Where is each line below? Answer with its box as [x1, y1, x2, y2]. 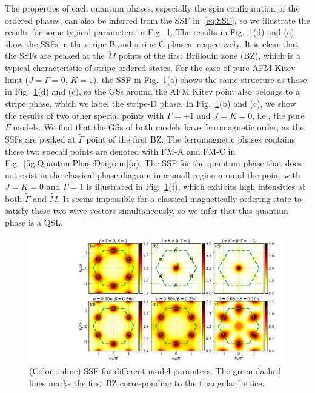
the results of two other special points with [5, 109, 164, 121]
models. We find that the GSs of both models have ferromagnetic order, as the [13, 121, 304, 133]
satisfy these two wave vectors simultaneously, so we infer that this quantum [5, 204, 288, 217]
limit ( [5, 73, 28, 86]
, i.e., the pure [252, 109, 305, 121]
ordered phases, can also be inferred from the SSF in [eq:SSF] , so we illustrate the [5, 13, 310, 26]
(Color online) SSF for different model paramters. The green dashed [29, 364, 281, 377]
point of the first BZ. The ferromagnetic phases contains [86, 132, 295, 145]
